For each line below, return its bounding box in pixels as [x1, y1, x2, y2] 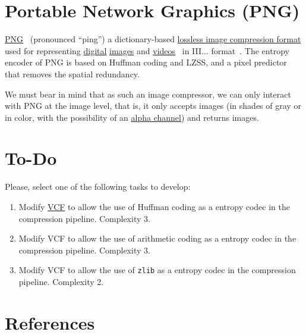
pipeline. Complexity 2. [18, 275, 104, 288]
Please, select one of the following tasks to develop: [5, 180, 191, 193]
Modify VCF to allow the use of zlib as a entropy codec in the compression [18, 264, 296, 276]
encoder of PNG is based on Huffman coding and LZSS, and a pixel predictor [5, 56, 287, 68]
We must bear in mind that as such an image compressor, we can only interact [5, 87, 291, 100]
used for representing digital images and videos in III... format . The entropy [5, 44, 289, 57]
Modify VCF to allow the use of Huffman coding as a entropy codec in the [18, 201, 290, 212]
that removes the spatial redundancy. [5, 67, 140, 80]
